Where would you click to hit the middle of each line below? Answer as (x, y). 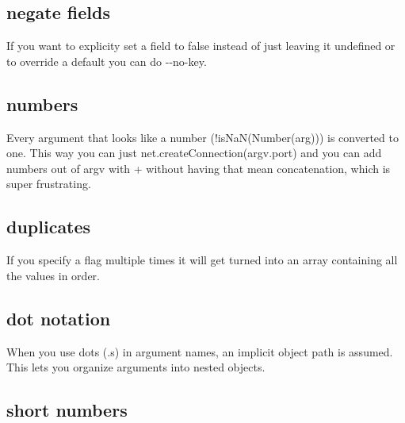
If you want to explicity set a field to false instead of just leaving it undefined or (201, 46)
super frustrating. (49, 184)
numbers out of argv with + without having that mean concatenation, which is (199, 168)
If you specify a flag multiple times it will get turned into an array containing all (202, 260)
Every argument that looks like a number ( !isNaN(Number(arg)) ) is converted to (202, 137)
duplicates (49, 227)
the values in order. (53, 275)
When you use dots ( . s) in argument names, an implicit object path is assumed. (200, 351)
